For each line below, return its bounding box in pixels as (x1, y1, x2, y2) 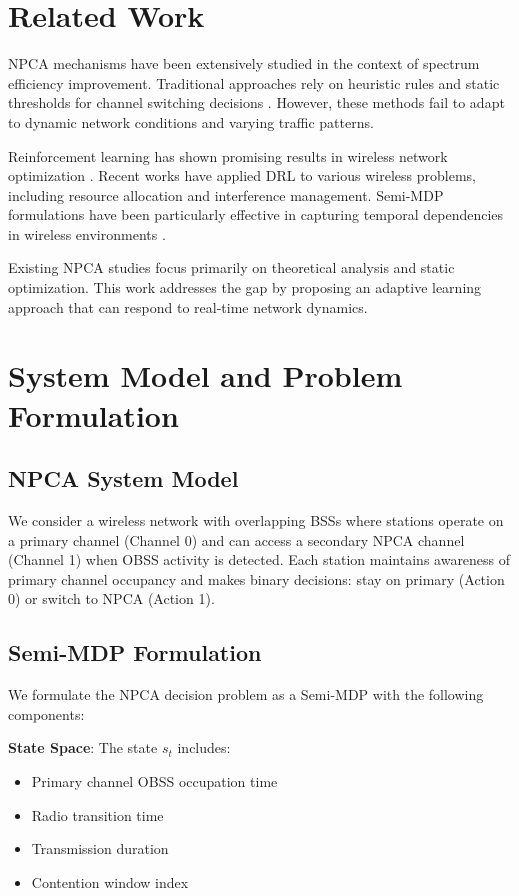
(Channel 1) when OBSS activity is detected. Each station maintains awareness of (8, 549, 511, 570)
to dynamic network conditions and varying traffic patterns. (8, 111, 374, 132)
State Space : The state (8, 737, 158, 758)
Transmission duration (31, 838, 169, 859)
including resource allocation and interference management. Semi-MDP (8, 184, 444, 205)
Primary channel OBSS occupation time (31, 770, 278, 791)
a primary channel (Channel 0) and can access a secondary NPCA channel (8, 529, 465, 550)
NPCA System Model (8, 463, 239, 494)
